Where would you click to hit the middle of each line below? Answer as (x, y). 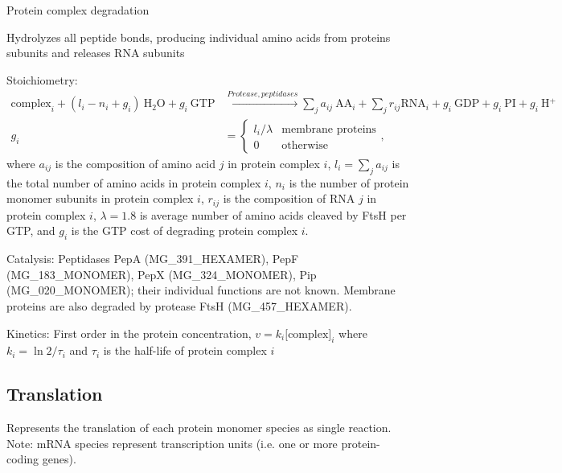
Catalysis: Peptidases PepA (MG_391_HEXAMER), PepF (153, 259)
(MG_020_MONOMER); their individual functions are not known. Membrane (201, 290)
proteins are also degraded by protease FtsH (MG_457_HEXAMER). (179, 306)
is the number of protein (349, 182)
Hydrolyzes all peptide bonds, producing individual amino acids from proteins (199, 37)
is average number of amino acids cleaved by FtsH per (273, 214)
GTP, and (31, 230)
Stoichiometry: (42, 79)
